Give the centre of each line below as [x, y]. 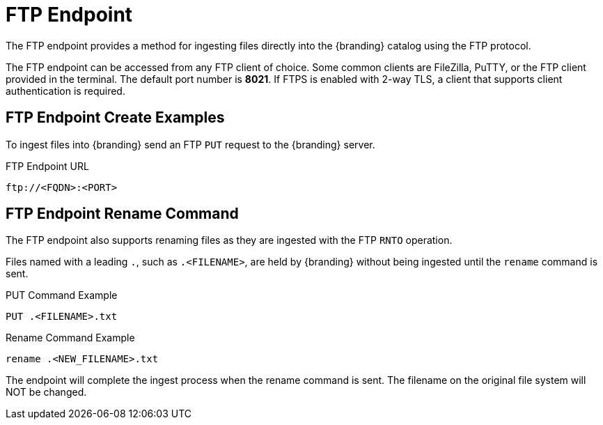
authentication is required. [65, 91]
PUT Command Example [62, 295]
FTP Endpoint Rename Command [122, 214]
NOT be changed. [46, 392]
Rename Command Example [70, 338]
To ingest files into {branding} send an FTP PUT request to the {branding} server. [190, 144]
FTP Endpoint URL [47, 166]
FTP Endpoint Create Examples [115, 118]
